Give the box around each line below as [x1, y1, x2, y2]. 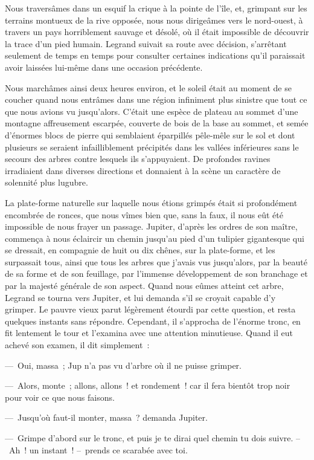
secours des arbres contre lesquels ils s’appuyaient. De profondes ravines [5, 152, 271, 165]
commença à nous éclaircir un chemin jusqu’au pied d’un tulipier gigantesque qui [5, 232, 304, 244]
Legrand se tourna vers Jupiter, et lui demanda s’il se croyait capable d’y [5, 291, 276, 303]
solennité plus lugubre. [5, 176, 88, 189]
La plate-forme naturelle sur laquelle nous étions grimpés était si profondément [5, 196, 298, 209]
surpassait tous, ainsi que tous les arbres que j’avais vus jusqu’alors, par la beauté [5, 255, 307, 268]
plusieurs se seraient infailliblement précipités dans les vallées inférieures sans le [5, 140, 299, 153]
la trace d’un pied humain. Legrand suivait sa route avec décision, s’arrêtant [5, 37, 287, 50]
